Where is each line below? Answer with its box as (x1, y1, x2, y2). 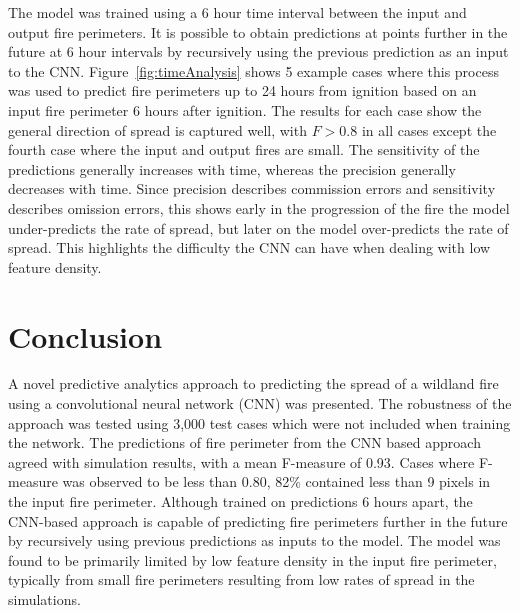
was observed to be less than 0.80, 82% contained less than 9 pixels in (62, 471, 491, 492)
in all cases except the (361, 119, 497, 140)
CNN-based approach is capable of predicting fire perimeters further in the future (8, 510, 508, 531)
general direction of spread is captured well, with (8, 119, 307, 140)
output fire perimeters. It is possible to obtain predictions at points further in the (8, 21, 508, 42)
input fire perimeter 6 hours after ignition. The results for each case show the (8, 99, 482, 120)
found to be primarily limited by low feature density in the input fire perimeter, (8, 549, 497, 570)
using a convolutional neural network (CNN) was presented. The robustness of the (8, 393, 512, 414)
